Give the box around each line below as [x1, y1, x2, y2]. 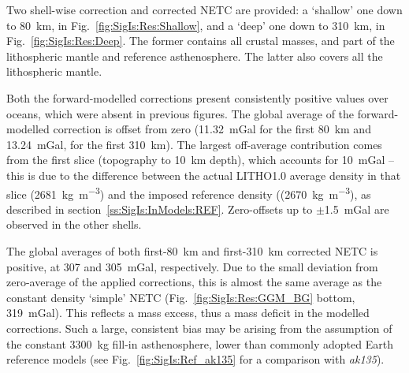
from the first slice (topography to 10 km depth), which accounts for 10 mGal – [6, 151, 395, 168]
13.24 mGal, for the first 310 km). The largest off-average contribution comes [6, 136, 382, 152]
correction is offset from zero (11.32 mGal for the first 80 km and [53, 121, 371, 137]
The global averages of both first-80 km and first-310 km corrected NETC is [6, 242, 378, 259]
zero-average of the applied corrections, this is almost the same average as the [6, 274, 382, 290]
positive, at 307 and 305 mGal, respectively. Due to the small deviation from [6, 258, 378, 274]
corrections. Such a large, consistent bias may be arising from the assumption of [6, 319, 392, 336]
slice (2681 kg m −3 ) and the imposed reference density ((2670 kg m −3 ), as [6, 183, 371, 202]
